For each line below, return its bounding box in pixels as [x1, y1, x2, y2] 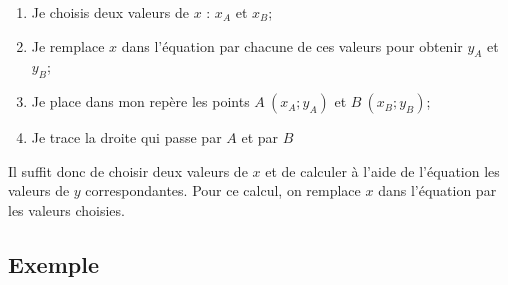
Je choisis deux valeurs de [31, 2, 189, 22]
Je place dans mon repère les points [31, 91, 250, 112]
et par [241, 127, 279, 148]
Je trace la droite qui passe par [31, 127, 222, 148]
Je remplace [31, 35, 105, 56]
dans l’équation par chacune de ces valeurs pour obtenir [121, 35, 463, 56]
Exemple [8, 248, 99, 279]
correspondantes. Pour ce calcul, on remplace [85, 180, 361, 201]
